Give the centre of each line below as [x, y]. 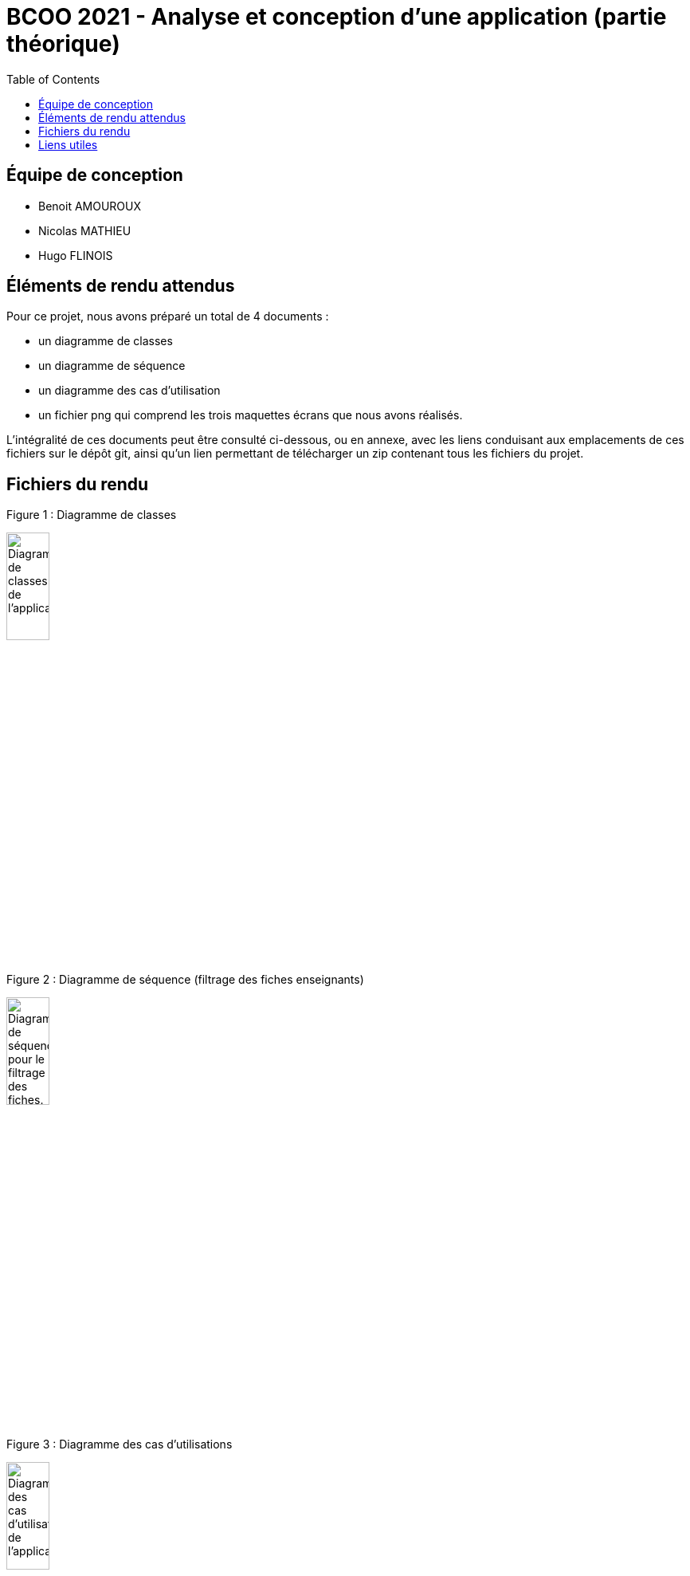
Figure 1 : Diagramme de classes [92, 515]
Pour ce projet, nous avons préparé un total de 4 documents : [168, 316]
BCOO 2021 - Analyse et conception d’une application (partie [337, 17]
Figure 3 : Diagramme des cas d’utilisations [120, 1444]
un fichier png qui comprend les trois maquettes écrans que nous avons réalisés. [251, 415]
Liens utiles [68, 144]
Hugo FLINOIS [76, 255]
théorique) [63, 44]
